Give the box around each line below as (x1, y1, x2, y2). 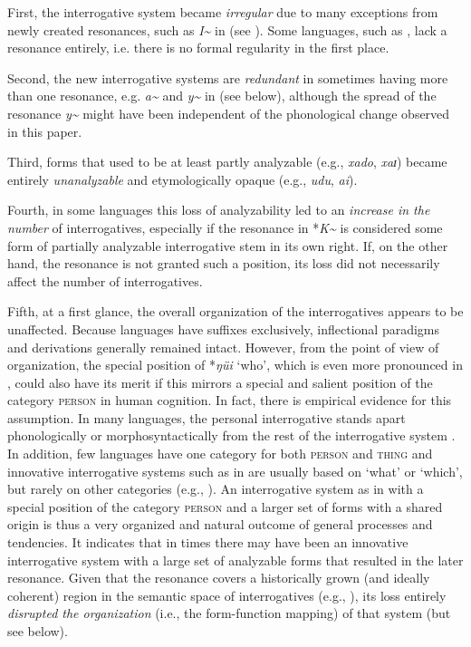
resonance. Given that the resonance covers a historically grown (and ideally (7, 568, 430, 587)
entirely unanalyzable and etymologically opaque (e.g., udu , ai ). (7, 169, 358, 188)
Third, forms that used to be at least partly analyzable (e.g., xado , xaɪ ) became (7, 152, 447, 171)
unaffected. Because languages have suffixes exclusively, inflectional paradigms (7, 319, 440, 338)
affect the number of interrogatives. (7, 271, 203, 290)
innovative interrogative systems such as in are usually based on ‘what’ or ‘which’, (7, 461, 463, 480)
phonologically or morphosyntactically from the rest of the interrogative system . (7, 426, 456, 445)
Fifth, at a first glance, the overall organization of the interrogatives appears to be (7, 302, 464, 321)
